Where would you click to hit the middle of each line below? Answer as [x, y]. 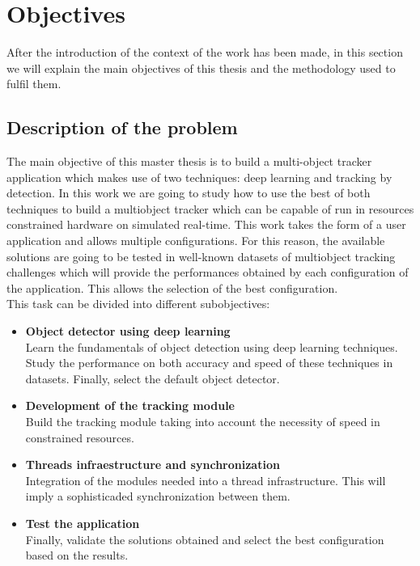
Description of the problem [122, 127]
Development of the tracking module [130, 405]
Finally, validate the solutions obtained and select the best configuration [205, 539]
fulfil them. [34, 84]
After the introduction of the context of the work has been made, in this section [205, 52]
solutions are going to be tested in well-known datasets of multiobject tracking [201, 256]
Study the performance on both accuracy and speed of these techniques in [209, 363]
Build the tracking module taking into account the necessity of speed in [203, 422]
